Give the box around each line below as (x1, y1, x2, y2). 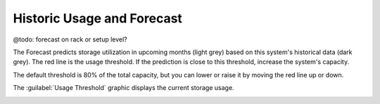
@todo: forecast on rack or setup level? (13, 35, 128, 44)
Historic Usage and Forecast (13, 11, 183, 26)
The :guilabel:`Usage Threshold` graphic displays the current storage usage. (13, 84, 235, 92)
